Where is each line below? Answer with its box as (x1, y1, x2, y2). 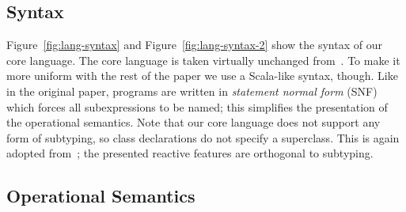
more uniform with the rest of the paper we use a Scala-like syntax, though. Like (6, 67, 398, 84)
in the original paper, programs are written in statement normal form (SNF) (6, 82, 378, 99)
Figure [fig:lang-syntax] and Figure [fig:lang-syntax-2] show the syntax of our (6, 36, 382, 53)
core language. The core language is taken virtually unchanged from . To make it (6, 51, 400, 68)
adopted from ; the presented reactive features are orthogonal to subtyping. (6, 145, 374, 161)
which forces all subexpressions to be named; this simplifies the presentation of (6, 98, 388, 115)
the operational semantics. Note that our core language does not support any (6, 114, 381, 131)
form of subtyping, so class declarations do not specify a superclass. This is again (6, 129, 400, 146)
